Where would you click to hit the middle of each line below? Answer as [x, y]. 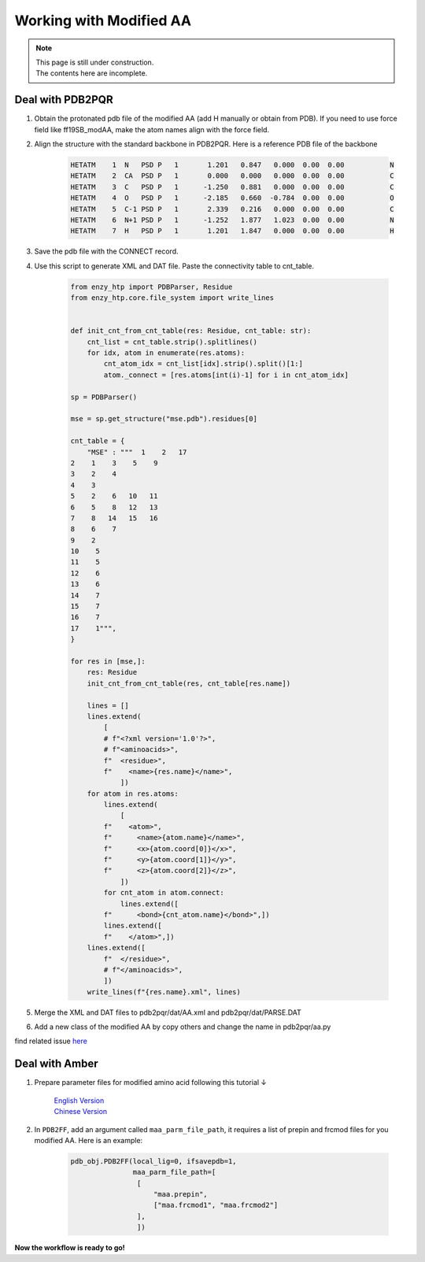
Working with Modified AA [103, 20]
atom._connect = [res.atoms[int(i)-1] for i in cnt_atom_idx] [226, 375]
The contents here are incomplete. [92, 73]
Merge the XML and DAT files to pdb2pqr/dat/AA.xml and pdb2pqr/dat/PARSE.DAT [168, 1012]
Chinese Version [81, 1112]
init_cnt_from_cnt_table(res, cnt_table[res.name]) [189, 683]
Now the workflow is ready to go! [70, 1248]
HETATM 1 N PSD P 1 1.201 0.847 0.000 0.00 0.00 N [233, 165]
